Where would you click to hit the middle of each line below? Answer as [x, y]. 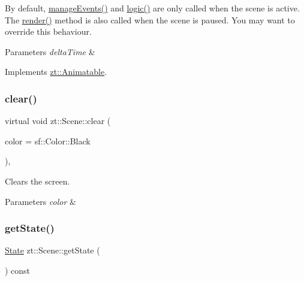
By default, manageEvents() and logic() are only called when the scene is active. [152, 8]
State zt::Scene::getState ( [52, 250]
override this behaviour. [48, 31]
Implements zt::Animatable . [56, 72]
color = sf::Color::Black [48, 140]
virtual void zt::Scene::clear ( [58, 121]
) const [18, 270]
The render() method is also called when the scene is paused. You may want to [150, 19]
